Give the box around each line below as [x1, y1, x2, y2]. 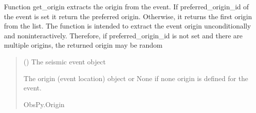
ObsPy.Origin [23, 99, 65, 109]
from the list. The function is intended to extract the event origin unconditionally [4, 21, 251, 31]
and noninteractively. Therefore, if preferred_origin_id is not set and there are [4, 30, 243, 40]
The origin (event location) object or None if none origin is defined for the [23, 73, 248, 83]
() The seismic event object [23, 56, 106, 66]
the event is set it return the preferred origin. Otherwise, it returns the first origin [4, 11, 252, 21]
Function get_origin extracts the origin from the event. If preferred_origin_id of [4, 1, 249, 11]
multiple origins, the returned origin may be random [4, 40, 163, 50]
